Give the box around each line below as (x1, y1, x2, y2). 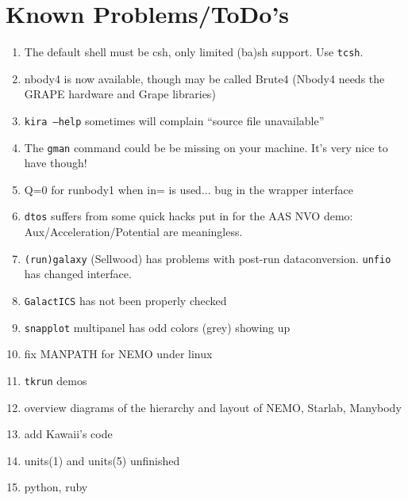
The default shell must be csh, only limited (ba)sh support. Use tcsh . (24, 44, 364, 60)
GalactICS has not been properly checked (24, 292, 227, 308)
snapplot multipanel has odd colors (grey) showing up (24, 319, 291, 335)
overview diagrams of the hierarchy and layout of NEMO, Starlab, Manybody (24, 399, 402, 415)
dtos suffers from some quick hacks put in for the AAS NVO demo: (24, 208, 353, 224)
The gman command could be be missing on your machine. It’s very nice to (24, 139, 388, 155)
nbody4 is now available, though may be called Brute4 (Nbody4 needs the (24, 70, 385, 86)
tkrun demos (24, 372, 87, 388)
